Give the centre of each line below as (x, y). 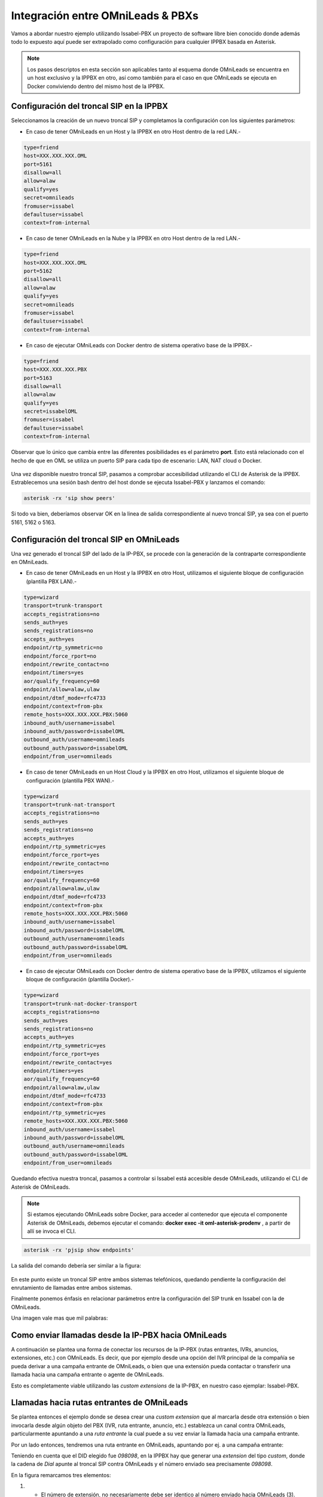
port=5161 (38, 164)
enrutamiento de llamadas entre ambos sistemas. (72, 1287)
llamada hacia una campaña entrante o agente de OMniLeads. (88, 1375)
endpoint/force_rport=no (60, 656)
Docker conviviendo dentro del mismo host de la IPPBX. (96, 86)
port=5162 (38, 271)
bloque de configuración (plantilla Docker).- (80, 980)
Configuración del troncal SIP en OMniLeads (95, 539)
